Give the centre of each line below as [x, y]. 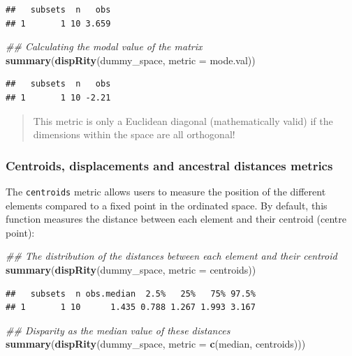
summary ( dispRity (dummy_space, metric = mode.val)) [131, 60]
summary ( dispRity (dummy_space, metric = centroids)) [131, 269]
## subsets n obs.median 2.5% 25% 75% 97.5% [131, 294]
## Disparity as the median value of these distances [118, 330]
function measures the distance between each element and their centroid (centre [176, 219]
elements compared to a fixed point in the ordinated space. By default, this [167, 205]
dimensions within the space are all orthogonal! [134, 134]
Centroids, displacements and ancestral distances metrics [169, 165]
